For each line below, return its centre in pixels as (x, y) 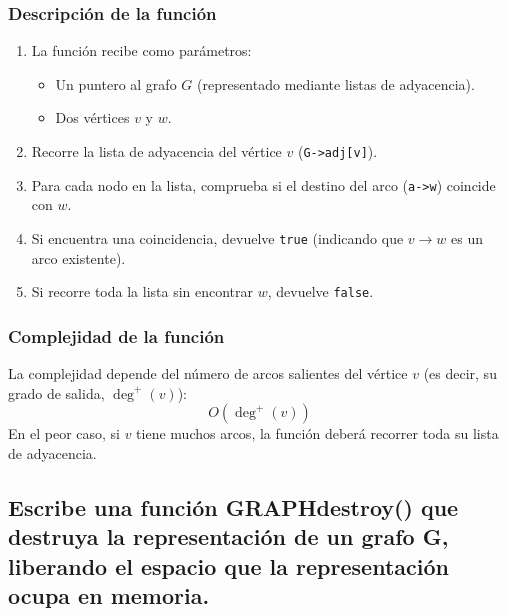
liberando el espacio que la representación (228, 565)
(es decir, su (460, 373)
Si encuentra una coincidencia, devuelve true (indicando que (217, 237)
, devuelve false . (320, 291)
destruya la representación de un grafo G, (228, 536)
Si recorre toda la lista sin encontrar (142, 291)
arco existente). (78, 257)
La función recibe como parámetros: (141, 50)
